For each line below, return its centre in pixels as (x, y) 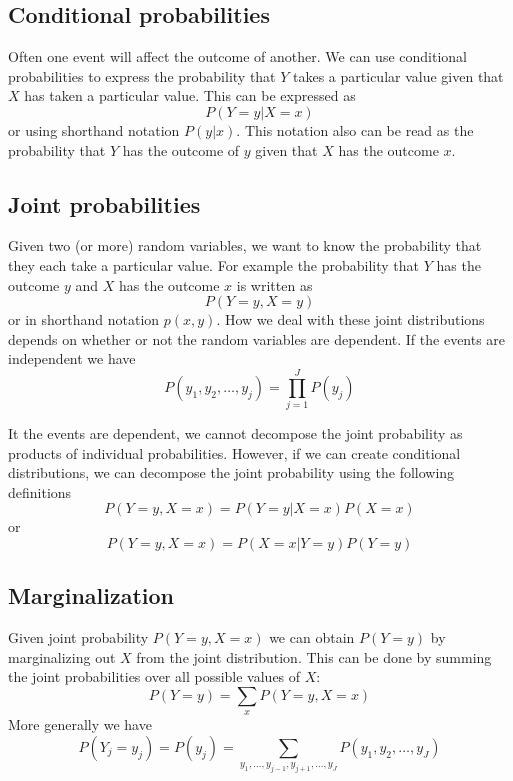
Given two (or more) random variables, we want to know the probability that (245, 245)
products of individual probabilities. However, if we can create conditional (234, 452)
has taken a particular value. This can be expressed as (190, 95)
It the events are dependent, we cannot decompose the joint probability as (235, 433)
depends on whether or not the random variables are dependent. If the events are (257, 338)
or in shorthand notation (84, 319)
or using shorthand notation (94, 129)
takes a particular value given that (398, 75)
